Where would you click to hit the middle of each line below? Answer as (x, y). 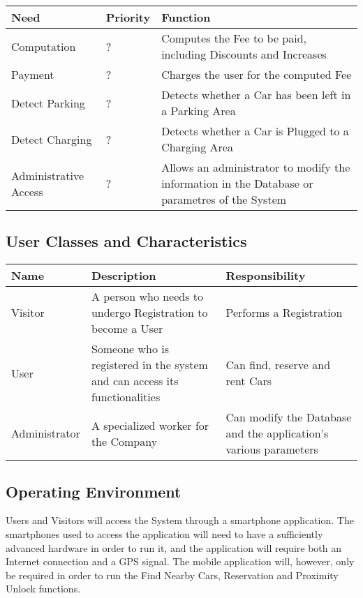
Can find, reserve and (278, 365)
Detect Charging (52, 139)
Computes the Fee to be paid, (234, 38)
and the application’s (277, 433)
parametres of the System (224, 199)
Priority (128, 17)
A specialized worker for (150, 425)
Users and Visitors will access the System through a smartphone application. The (180, 520)
